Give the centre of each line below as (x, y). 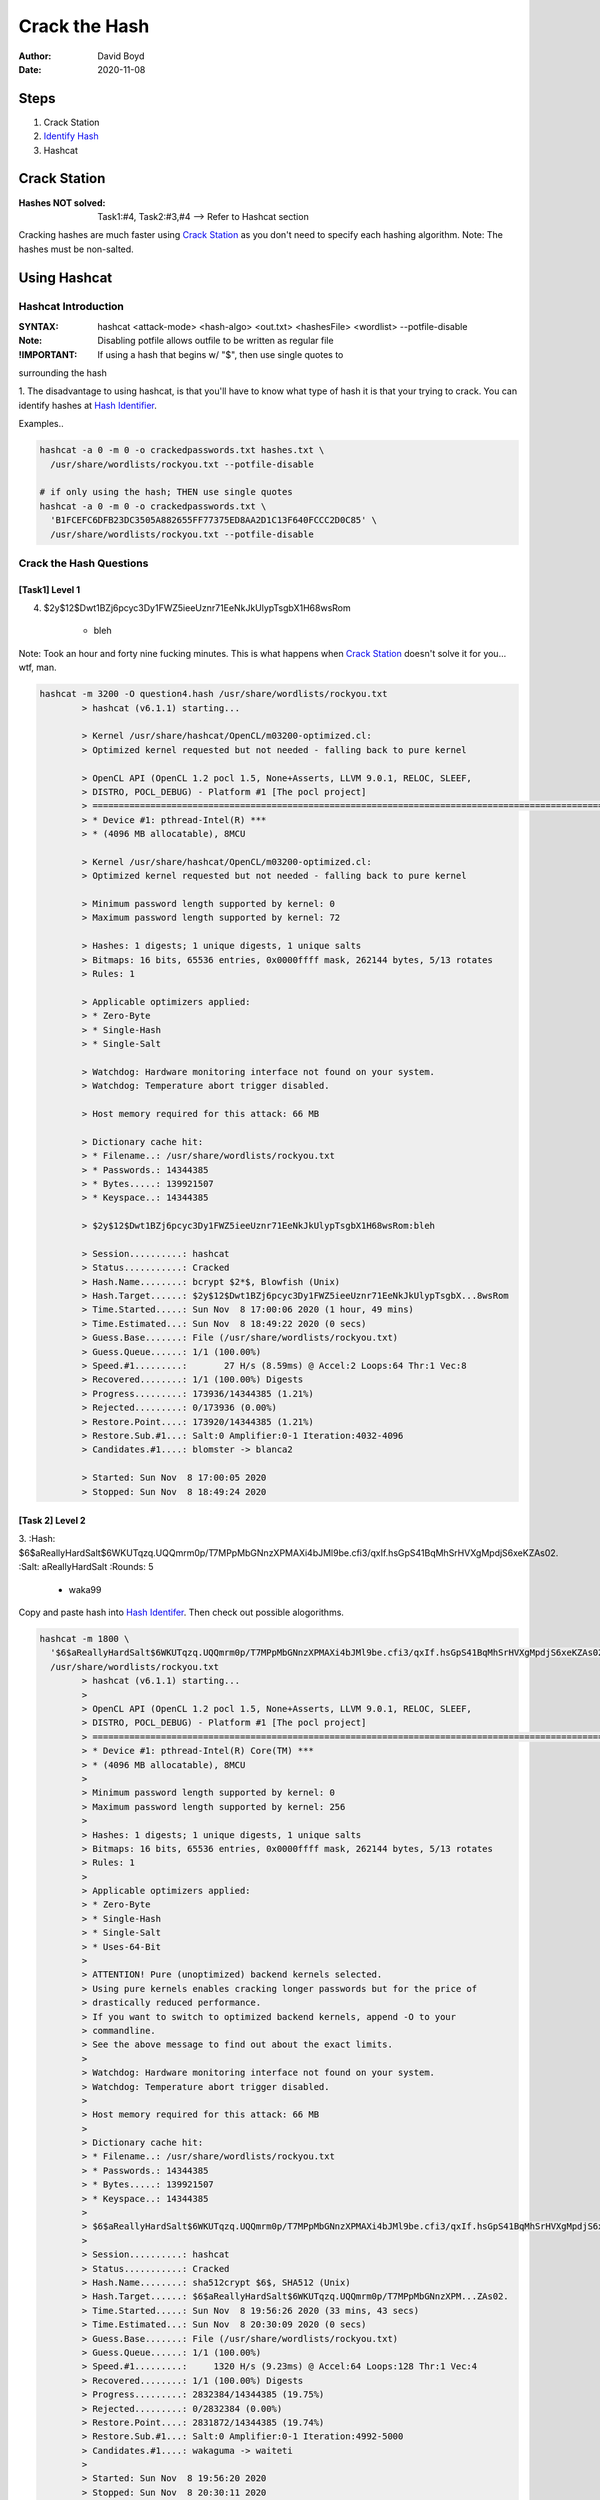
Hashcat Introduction (71, 307)
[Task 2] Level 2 (52, 1521)
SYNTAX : (38, 326)
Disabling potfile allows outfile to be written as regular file (215, 341)
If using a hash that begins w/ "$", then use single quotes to (220, 354)
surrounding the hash (62, 373)
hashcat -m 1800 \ (84, 1639)
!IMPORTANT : (48, 354)
